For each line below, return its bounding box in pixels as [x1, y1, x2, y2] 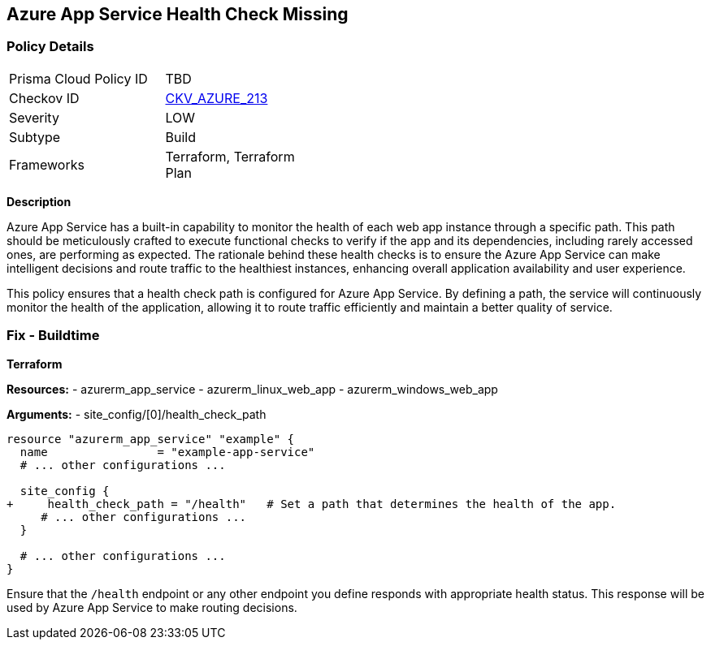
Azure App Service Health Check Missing [7, 4, 349, 24]
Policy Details [7, 38, 94, 55]
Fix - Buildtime [7, 327, 100, 344]
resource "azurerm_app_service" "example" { [7, 432, 295, 446]
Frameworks [9, 156, 85, 173]
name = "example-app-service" [20, 445, 315, 459]
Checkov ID [9, 89, 80, 106]
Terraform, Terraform [165, 148, 295, 165]
